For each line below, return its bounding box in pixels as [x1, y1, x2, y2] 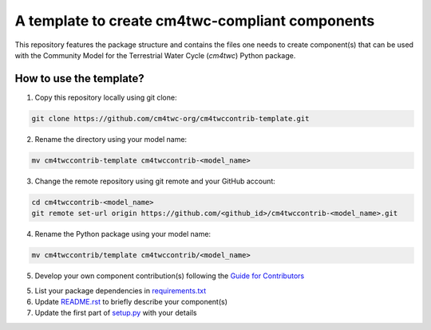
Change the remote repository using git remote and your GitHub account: [34, 176, 275, 186]
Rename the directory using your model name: [34, 134, 188, 143]
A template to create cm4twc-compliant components [14, 12, 375, 29]
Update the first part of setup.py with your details [34, 308, 197, 318]
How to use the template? [14, 72, 145, 85]
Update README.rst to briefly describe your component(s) [34, 297, 227, 306]
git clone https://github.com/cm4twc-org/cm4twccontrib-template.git [31, 114, 310, 123]
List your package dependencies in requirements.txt [34, 285, 207, 295]
